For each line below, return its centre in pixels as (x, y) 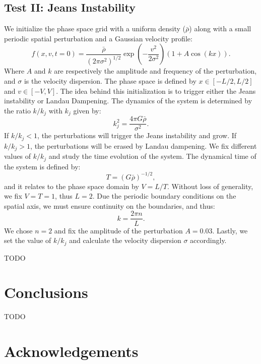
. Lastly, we (230, 230)
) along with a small (220, 28)
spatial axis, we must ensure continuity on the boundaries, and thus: (110, 205)
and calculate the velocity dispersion (125, 240)
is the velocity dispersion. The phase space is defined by (110, 80)
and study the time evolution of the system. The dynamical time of (152, 156)
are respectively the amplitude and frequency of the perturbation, (155, 71)
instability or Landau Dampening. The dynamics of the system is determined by (128, 101)
